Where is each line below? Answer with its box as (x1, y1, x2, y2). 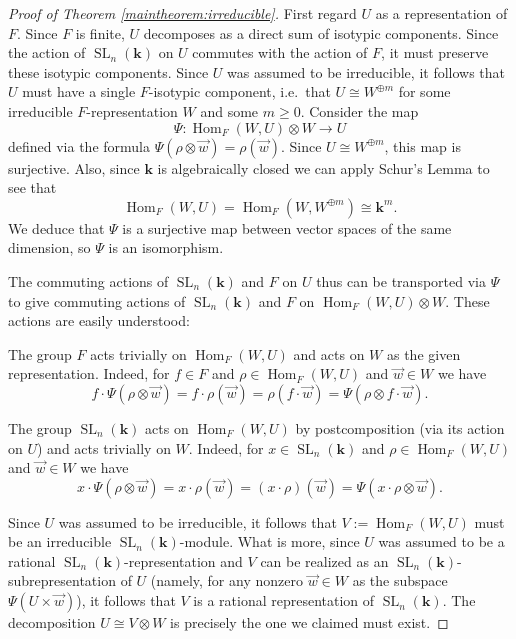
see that (8, 177, 57, 198)
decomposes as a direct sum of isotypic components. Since (143, 22, 499, 43)
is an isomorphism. (108, 237, 224, 258)
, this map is (384, 135, 461, 156)
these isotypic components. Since (8, 61, 209, 82)
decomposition (8, 612, 96, 633)
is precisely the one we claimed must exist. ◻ (170, 612, 449, 633)
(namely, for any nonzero (150, 570, 303, 591)
